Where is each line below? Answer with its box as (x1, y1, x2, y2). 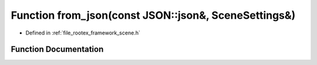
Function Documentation (11, 45, 104, 54)
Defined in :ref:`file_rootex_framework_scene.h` (25, 29, 140, 36)
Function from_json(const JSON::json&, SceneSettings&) (11, 9, 296, 22)
